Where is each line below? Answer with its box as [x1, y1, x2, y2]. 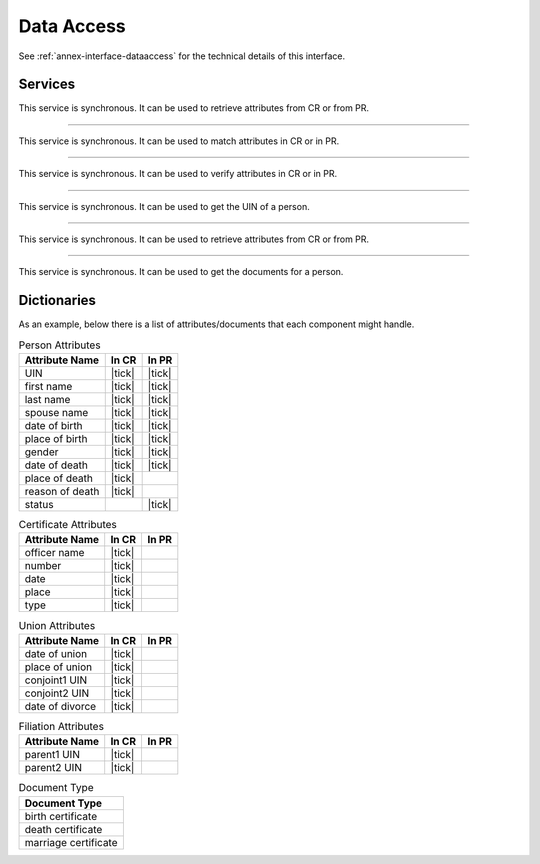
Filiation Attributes [18, 720, 105, 734]
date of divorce [24, 699, 97, 713]
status [24, 498, 54, 512]
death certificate [24, 822, 103, 836]
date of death [24, 458, 89, 472]
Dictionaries [18, 292, 97, 309]
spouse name [24, 406, 89, 420]
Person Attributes [18, 338, 101, 352]
